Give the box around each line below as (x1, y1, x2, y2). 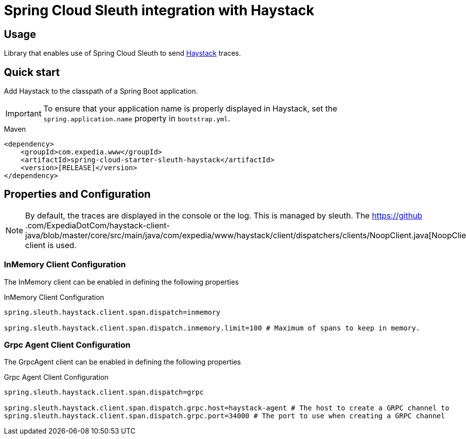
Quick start (4, 66, 60, 78)
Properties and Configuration (4, 188, 151, 201)
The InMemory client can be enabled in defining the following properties (4, 277, 239, 286)
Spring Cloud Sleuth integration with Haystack (4, 2, 314, 19)
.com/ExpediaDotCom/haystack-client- (25, 220, 170, 230)
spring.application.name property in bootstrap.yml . (43, 113, 231, 124)
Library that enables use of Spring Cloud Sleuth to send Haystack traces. (4, 49, 241, 58)
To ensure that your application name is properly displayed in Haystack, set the (43, 104, 338, 114)
